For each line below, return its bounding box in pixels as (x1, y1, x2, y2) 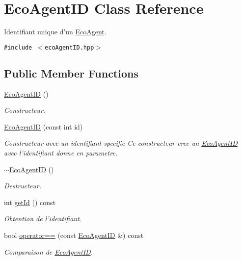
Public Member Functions (4, 65, 138, 80)
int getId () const (4, 197, 56, 207)
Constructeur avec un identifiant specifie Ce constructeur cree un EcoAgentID (4, 138, 238, 148)
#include (4, 44, 32, 51)
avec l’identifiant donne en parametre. (4, 147, 118, 157)
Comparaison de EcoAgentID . (4, 246, 93, 257)
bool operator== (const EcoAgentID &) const (4, 230, 144, 240)
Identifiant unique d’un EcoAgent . (4, 26, 107, 37)
